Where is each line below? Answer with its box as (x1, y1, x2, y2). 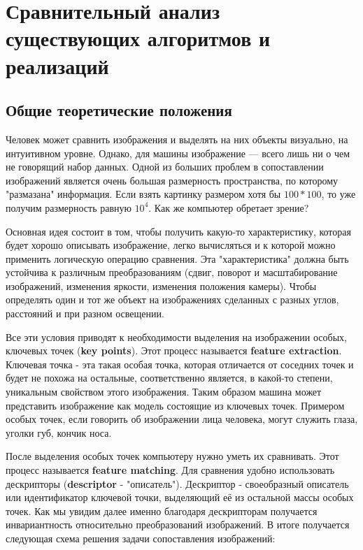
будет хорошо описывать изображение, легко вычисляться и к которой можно (6, 238, 336, 252)
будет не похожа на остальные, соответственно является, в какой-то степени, (6, 370, 333, 385)
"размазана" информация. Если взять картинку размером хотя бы (6, 187, 281, 201)
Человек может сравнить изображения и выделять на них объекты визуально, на (6, 131, 348, 146)
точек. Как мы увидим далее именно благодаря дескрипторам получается (6, 503, 318, 518)
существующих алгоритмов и (6, 24, 271, 52)
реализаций (6, 51, 109, 80)
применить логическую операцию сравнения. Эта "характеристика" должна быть (6, 251, 349, 266)
